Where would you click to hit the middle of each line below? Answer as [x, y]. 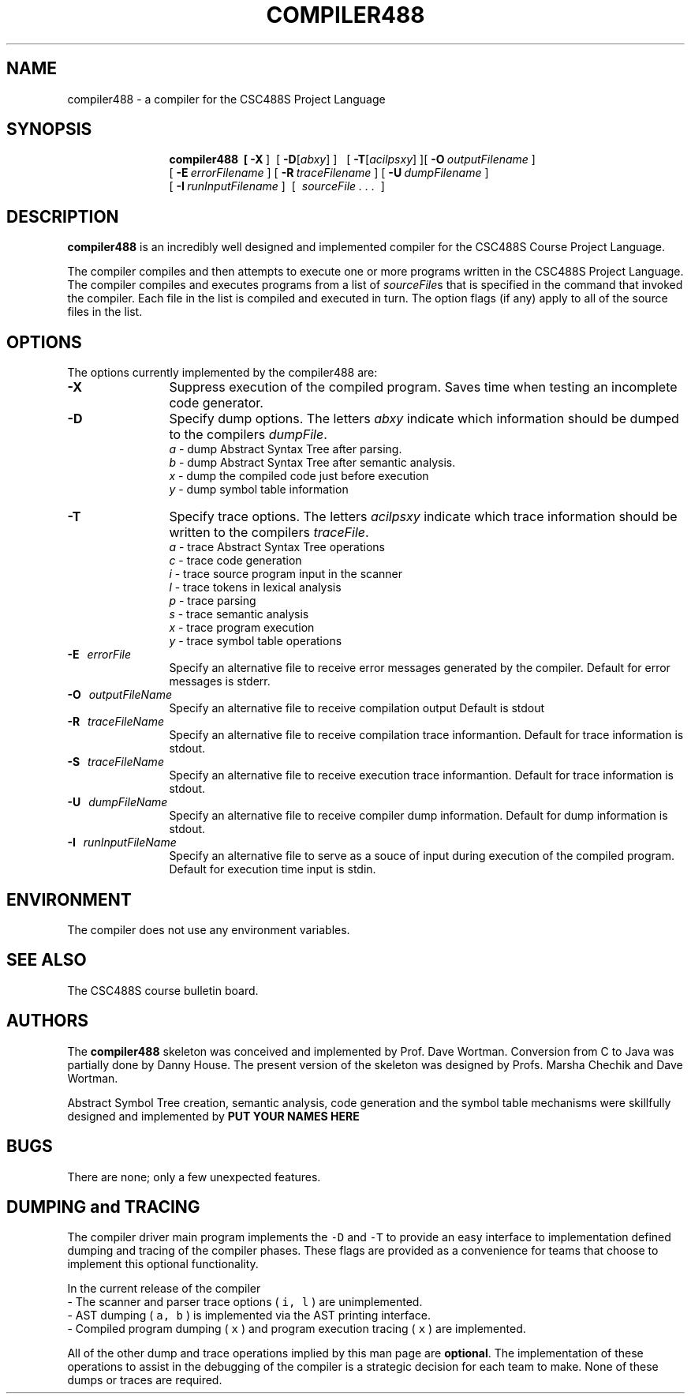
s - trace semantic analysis [239, 614]
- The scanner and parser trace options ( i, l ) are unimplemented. [245, 1302]
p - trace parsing [213, 601]
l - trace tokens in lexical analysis [255, 587]
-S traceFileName [116, 762]
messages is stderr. [220, 681]
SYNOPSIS [49, 129]
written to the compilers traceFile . [269, 533]
